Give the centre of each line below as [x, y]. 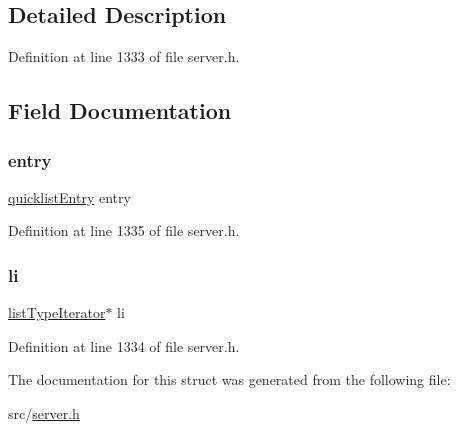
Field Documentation [120, 110]
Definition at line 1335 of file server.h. [124, 230]
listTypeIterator [57, 312]
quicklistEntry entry [69, 196]
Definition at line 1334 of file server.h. [124, 345]
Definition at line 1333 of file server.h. [124, 56]
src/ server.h [44, 412]
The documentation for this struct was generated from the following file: [229, 379]
